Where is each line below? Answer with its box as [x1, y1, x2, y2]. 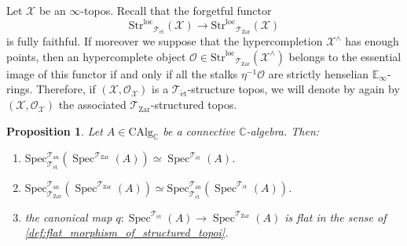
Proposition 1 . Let [6, 122, 103, 139]
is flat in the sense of [284, 208, 387, 225]
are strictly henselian [268, 65, 369, 81]
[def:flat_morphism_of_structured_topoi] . [24, 224, 229, 241]
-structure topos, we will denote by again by [187, 81, 400, 97]
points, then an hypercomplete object [6, 48, 186, 64]
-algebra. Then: [246, 122, 320, 139]
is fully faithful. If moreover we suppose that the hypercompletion [6, 33, 323, 49]
